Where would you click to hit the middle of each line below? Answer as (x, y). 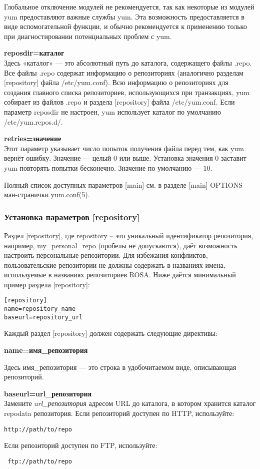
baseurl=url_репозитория (48, 393)
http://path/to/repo (38, 429)
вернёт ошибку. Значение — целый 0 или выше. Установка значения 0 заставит (125, 158)
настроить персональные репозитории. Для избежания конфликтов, (106, 255)
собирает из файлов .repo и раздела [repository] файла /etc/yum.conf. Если (119, 102)
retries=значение (33, 138)
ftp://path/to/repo (40, 461)
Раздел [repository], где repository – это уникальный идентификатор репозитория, (129, 235)
